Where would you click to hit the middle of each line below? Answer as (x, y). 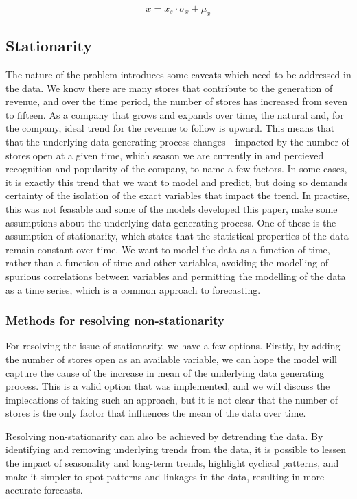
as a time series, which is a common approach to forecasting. (133, 289)
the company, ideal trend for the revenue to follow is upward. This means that (170, 128)
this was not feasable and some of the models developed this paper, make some (172, 208)
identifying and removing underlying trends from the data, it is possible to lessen (176, 449)
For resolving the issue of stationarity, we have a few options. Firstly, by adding (173, 346)
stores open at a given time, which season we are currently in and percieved (165, 155)
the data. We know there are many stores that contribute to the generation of (169, 88)
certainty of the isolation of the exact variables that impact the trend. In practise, (178, 195)
